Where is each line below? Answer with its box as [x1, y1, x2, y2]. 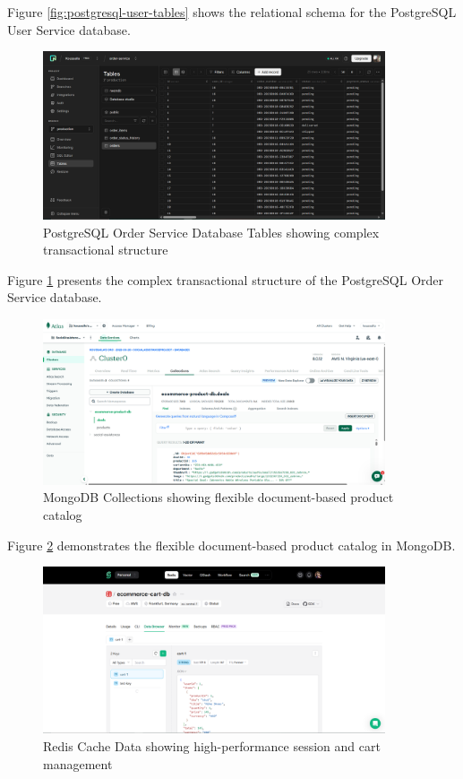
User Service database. [7, 20, 131, 39]
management [43, 754, 113, 773]
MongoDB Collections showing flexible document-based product [43, 488, 394, 506]
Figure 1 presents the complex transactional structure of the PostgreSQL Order [7, 270, 444, 289]
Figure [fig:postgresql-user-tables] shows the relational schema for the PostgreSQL [7, 3, 457, 21]
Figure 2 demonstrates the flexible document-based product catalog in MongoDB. [7, 535, 456, 554]
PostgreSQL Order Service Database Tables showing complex [43, 222, 380, 241]
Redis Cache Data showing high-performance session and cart [43, 737, 381, 756]
